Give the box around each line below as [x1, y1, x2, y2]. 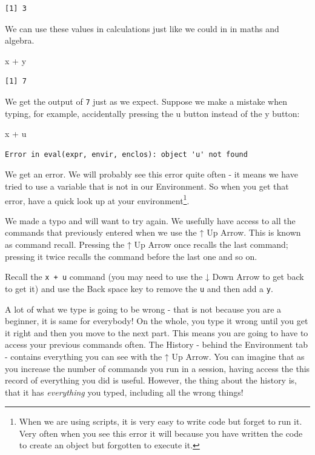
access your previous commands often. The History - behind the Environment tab [5, 338, 308, 351]
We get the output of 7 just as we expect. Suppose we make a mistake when [5, 95, 287, 107]
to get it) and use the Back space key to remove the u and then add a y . [5, 282, 273, 294]
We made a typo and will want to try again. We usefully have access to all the [5, 214, 296, 227]
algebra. [5, 34, 35, 47]
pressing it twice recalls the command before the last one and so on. [5, 250, 257, 262]
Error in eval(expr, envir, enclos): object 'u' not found [5, 150, 248, 159]
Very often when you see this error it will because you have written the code [19, 427, 303, 439]
